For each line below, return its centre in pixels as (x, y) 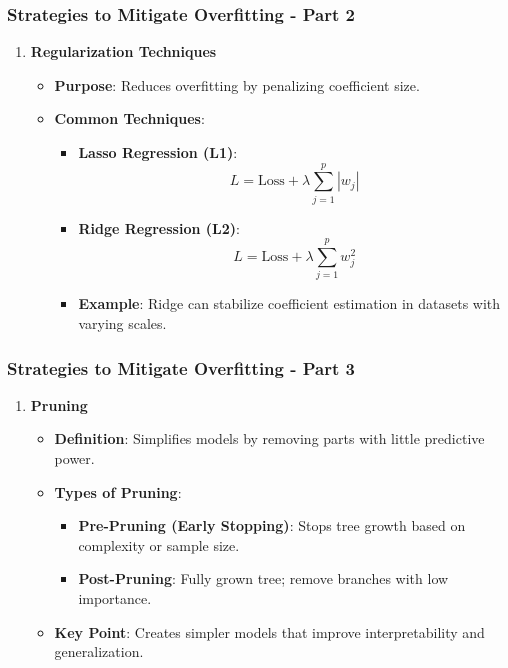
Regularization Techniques (123, 51)
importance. (115, 598)
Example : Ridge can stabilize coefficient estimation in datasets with (289, 303)
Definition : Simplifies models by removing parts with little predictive (269, 438)
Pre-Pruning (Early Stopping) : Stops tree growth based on (272, 525)
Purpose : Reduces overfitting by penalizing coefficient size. (237, 84)
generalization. (99, 651)
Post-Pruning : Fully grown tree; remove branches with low (263, 578)
